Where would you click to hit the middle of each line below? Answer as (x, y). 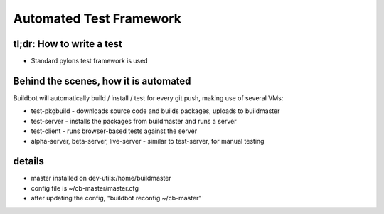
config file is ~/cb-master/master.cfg (85, 188)
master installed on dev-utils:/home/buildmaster (101, 178)
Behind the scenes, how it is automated (102, 81)
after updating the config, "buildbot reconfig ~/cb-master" (116, 198)
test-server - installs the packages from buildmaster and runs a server (134, 121)
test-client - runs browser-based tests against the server (114, 131)
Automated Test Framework (97, 18)
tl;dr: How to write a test (68, 44)
